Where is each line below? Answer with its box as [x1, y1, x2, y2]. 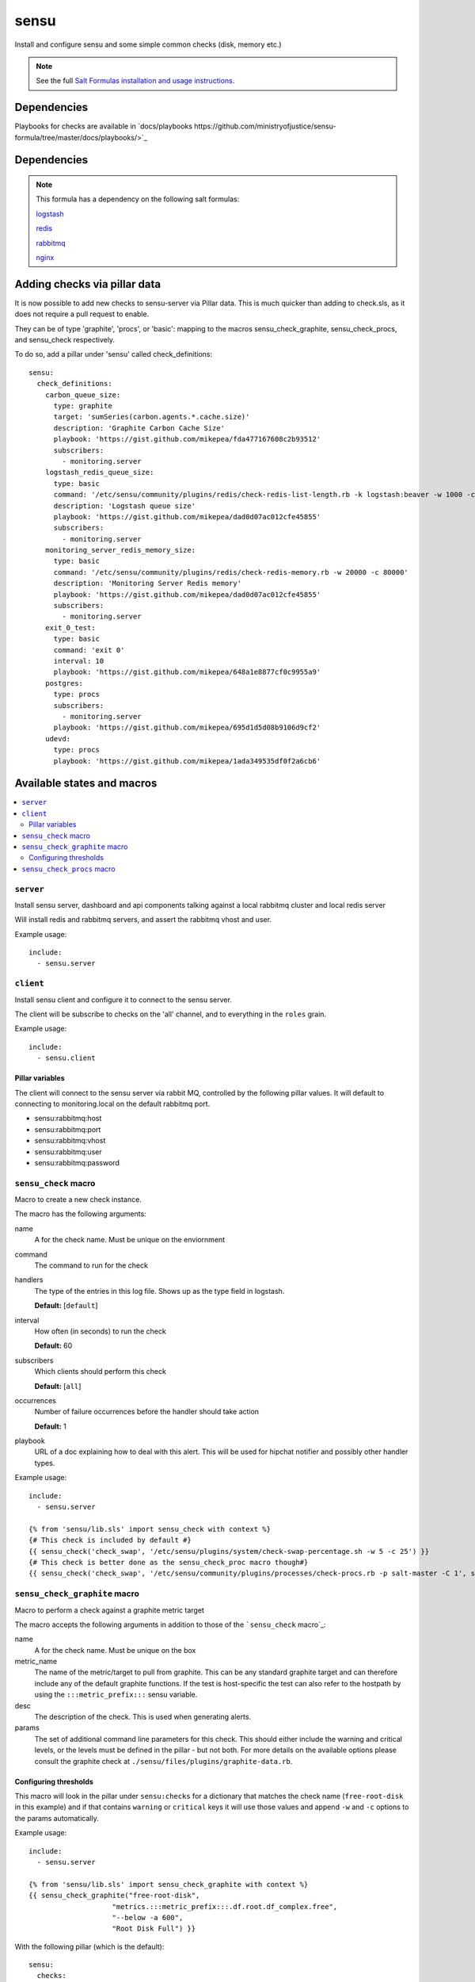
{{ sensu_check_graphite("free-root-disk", [28, 1891, 200, 1900]
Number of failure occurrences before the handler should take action [34, 1407, 260, 1417]
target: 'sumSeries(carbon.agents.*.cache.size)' [53, 412, 250, 422]
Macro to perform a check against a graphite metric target [14, 1605, 205, 1615]
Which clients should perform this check [34, 1367, 166, 1376]
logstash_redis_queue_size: [44, 468, 154, 477]
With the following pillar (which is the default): [14, 1942, 165, 1951]
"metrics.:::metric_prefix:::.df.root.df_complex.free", [112, 1902, 338, 1911]
